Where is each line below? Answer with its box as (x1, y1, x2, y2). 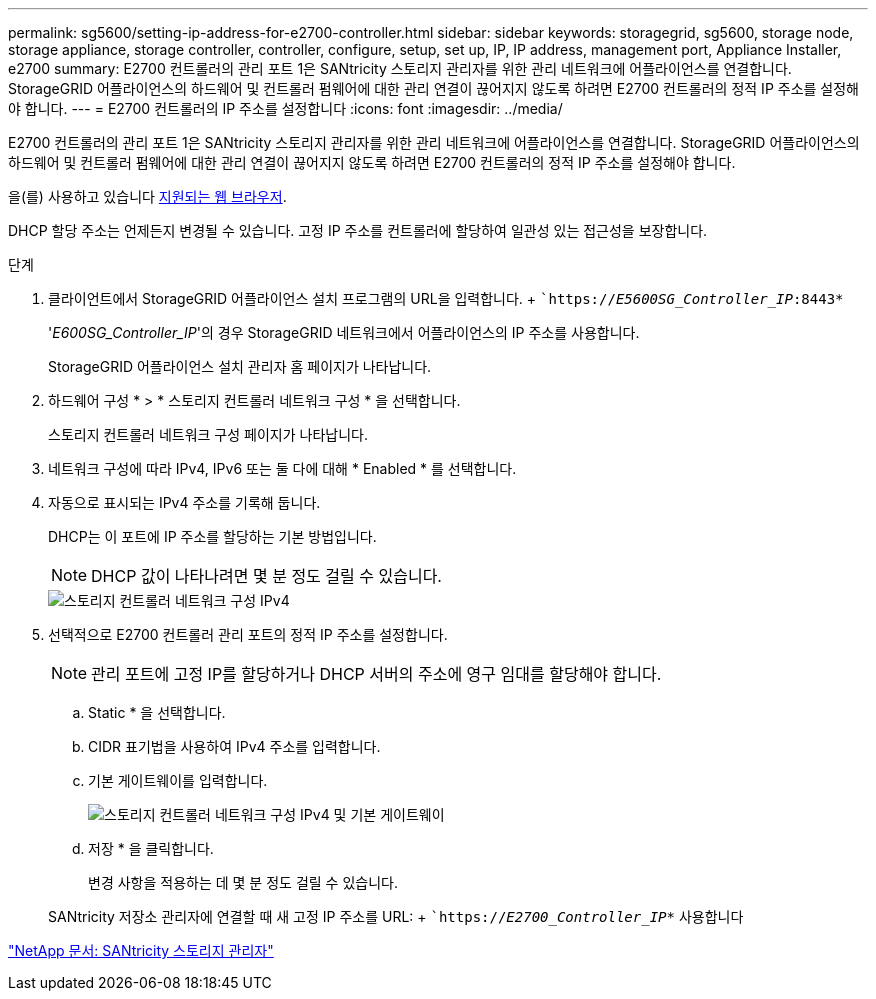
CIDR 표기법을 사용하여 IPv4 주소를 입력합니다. (88, 738, 381, 755)
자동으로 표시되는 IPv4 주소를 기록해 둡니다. (48, 494, 321, 511)
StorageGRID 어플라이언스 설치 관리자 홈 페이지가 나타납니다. (48, 358, 432, 375)
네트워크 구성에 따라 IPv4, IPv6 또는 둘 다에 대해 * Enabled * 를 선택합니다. (48, 460, 517, 477)
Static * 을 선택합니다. (88, 704, 226, 721)
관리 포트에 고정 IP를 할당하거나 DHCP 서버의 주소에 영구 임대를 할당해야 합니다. (91, 664, 662, 684)
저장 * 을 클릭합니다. (88, 840, 214, 857)
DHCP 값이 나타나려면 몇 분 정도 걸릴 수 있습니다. (91, 566, 442, 586)
